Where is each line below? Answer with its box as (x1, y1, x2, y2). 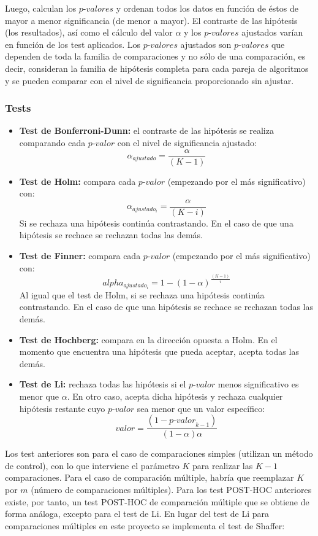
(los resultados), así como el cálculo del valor (5, 26, 173, 39)
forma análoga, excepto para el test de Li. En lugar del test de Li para (5, 507, 269, 520)
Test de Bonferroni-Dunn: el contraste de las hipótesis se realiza (19, 124, 274, 137)
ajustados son (180, 37, 232, 50)
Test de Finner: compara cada (19, 249, 141, 262)
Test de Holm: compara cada (19, 174, 136, 187)
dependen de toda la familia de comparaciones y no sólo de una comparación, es (5, 50, 306, 63)
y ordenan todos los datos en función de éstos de (116, 2, 298, 14)
